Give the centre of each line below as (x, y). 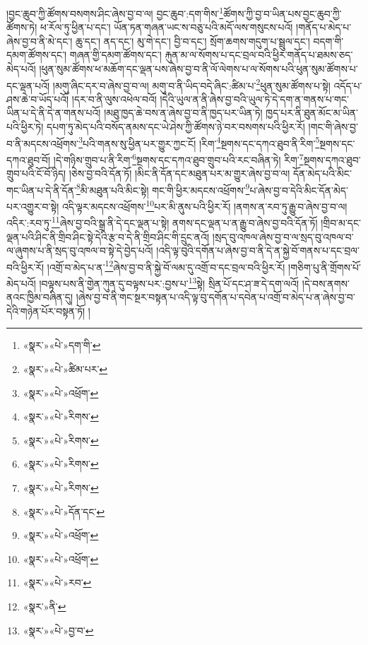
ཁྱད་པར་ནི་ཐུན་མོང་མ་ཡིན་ (312, 113)
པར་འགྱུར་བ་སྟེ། (33, 206)
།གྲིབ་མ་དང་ (341, 222)
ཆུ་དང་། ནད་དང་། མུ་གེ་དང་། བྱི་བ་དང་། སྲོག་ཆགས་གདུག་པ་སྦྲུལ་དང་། (192, 41)
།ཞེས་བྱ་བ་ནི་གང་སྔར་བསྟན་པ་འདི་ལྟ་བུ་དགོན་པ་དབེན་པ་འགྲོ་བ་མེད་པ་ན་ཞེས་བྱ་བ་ (215, 297)
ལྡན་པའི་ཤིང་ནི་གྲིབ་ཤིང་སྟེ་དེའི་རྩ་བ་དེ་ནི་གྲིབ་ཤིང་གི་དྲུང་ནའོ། (108, 236)
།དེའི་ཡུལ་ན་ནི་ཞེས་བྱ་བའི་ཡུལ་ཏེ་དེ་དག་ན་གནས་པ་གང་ (254, 99)
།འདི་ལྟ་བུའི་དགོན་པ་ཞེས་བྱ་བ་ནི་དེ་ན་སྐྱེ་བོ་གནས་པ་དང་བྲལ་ (258, 250)
